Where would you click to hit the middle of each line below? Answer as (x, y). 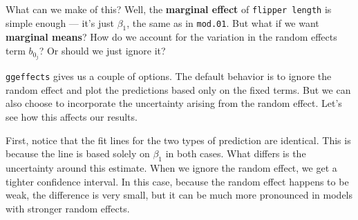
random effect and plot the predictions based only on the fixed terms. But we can (178, 89)
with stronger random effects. (68, 208)
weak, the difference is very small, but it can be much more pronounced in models (179, 195)
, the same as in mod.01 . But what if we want (223, 22)
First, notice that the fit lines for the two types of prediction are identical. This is (178, 140)
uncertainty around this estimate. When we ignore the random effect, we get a (171, 167)
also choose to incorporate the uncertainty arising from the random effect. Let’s (174, 103)
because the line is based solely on (78, 153)
